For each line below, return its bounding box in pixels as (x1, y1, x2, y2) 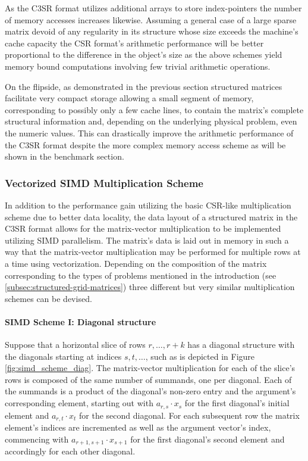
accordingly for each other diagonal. (5, 445, 136, 457)
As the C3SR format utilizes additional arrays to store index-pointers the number (5, 2, 302, 14)
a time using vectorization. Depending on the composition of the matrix (5, 257, 267, 269)
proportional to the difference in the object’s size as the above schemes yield (5, 48, 282, 61)
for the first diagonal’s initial (184, 397, 290, 409)
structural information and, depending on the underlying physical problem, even (5, 115, 297, 127)
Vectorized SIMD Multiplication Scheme (5, 175, 203, 190)
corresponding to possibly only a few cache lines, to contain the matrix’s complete (5, 103, 304, 116)
